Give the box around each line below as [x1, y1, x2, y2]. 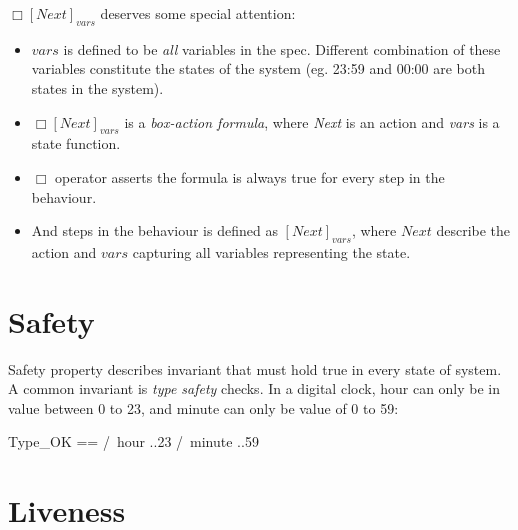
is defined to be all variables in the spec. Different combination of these [63, 38, 501, 59]
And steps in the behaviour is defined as [31, 220, 278, 241]
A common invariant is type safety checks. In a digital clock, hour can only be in [8, 378, 501, 399]
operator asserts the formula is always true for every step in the [55, 166, 445, 187]
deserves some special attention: [100, 3, 296, 23]
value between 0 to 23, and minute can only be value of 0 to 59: [8, 397, 399, 418]
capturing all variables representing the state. [132, 241, 411, 262]
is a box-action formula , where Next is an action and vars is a [124, 111, 500, 132]
